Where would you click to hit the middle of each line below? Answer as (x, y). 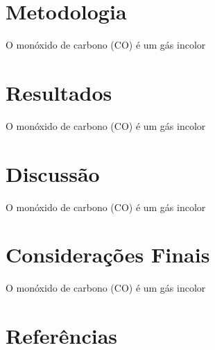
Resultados (59, 92)
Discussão (53, 173)
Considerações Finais (108, 255)
